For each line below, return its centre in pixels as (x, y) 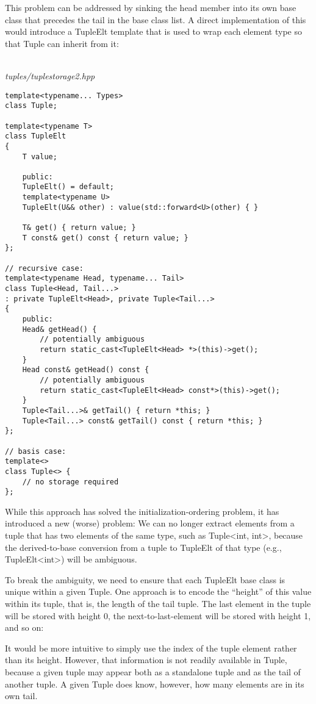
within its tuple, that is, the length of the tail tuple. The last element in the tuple (158, 603)
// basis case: (36, 451)
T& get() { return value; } (79, 228)
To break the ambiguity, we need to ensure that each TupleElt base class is (145, 579)
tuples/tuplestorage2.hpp (50, 75)
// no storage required (70, 482)
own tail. (21, 696)
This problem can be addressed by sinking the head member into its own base (151, 7)
